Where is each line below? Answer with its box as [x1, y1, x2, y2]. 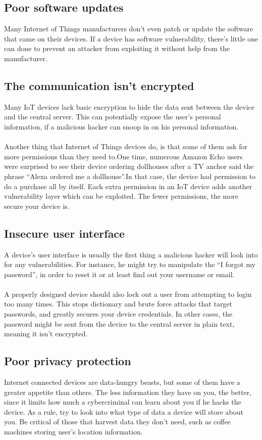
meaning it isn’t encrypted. [4, 328, 88, 339]
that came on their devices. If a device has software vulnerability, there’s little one [4, 33, 258, 43]
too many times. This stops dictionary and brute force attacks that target [4, 298, 233, 309]
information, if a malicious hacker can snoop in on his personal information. [4, 121, 239, 131]
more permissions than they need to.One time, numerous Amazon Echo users [4, 151, 243, 161]
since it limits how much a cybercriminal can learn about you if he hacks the [4, 397, 241, 407]
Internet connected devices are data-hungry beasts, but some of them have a [4, 377, 240, 387]
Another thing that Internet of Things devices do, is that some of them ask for [4, 141, 247, 152]
